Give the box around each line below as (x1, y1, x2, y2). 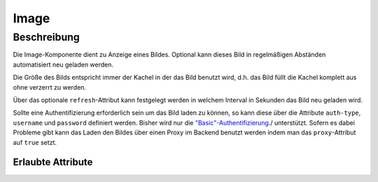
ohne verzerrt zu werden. (13, 83, 87, 91)
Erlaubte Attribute (13, 156, 93, 168)
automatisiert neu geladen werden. (13, 60, 114, 69)
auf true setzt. (13, 138, 57, 146)
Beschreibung (13, 31, 80, 43)
